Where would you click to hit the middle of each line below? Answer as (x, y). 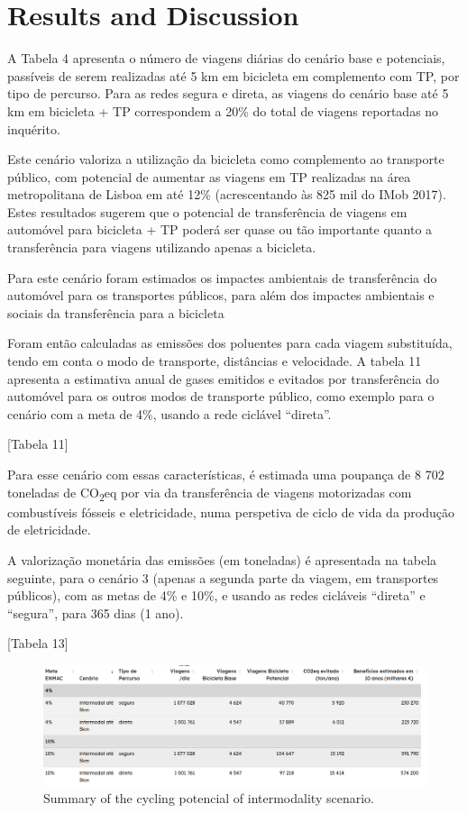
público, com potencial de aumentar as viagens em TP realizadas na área (209, 176)
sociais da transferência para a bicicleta (116, 312)
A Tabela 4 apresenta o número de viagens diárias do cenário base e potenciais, (226, 58)
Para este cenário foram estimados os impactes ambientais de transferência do (222, 277)
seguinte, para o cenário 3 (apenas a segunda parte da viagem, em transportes (223, 577)
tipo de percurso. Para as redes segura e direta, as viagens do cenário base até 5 (228, 93)
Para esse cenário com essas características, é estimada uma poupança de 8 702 (226, 474)
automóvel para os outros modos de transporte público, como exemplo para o (221, 396)
